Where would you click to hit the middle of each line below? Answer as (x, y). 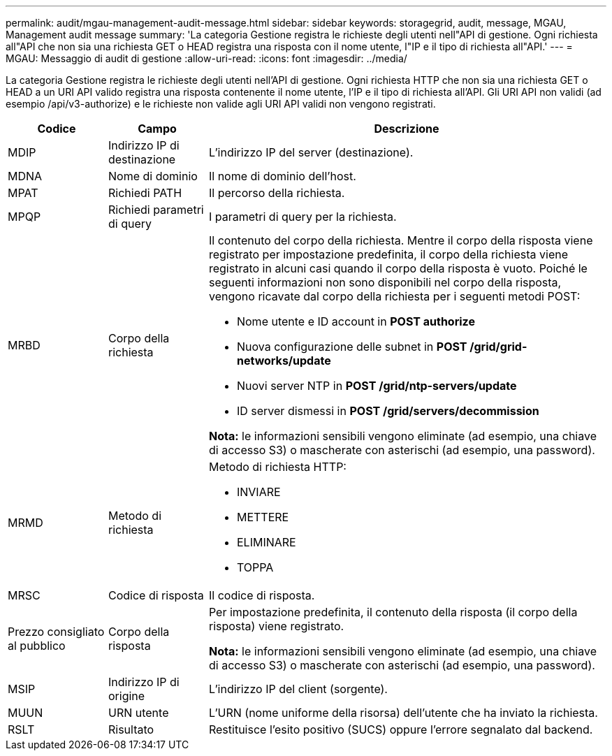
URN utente (138, 713)
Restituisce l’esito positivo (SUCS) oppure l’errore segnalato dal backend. (401, 729)
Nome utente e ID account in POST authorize (356, 321)
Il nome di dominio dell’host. (282, 176)
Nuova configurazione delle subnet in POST (352, 347)
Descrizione (407, 129)
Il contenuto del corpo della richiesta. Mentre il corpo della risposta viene (401, 240)
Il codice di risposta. (262, 595)
